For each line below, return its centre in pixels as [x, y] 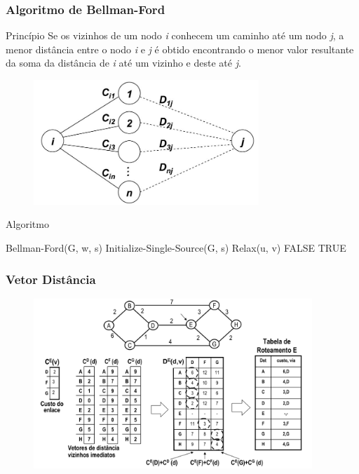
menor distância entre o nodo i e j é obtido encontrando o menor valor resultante [180, 49]
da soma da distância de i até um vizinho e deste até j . [123, 63]
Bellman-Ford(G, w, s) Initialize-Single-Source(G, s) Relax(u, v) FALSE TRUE [176, 248]
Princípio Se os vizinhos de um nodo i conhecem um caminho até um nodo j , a [175, 35]
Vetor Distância [51, 279]
